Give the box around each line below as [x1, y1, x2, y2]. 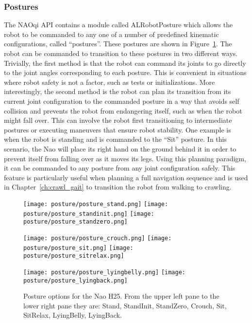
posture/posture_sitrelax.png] [23, 252, 124, 260]
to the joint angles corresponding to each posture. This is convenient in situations [4, 67, 247, 77]
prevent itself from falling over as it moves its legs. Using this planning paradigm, [4, 153, 246, 163]
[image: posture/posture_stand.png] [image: [23, 200, 168, 208]
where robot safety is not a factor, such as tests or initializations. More [4, 76, 215, 87]
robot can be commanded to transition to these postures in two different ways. [4, 48, 238, 58]
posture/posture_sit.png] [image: [23, 244, 134, 251]
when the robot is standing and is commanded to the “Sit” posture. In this [4, 134, 227, 144]
